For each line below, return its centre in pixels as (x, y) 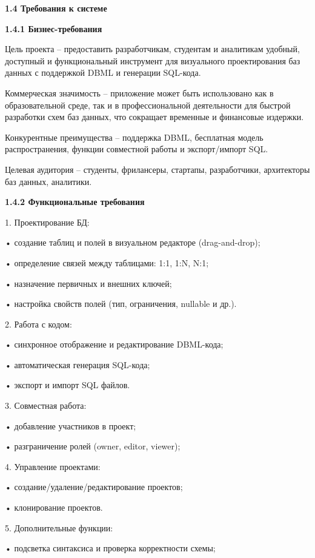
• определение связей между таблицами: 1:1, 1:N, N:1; (107, 262)
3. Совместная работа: (46, 405)
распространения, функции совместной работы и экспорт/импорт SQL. (137, 149)
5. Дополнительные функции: (59, 527)
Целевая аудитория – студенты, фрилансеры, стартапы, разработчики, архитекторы (157, 169)
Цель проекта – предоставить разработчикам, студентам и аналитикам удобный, (152, 49)
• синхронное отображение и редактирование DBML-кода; (114, 344)
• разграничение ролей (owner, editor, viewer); (93, 446)
